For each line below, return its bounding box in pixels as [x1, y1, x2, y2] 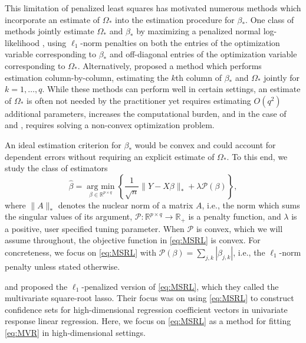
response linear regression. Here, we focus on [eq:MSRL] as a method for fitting [5, 315, 291, 327]
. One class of [245, 13, 294, 25]
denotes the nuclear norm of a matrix [58, 198, 193, 211]
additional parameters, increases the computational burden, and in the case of [5, 107, 287, 119]
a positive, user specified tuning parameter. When [5, 222, 185, 234]
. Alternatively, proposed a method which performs [77, 59, 262, 71]
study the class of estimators [5, 162, 108, 174]
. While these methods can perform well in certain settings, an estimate [42, 83, 301, 95]
